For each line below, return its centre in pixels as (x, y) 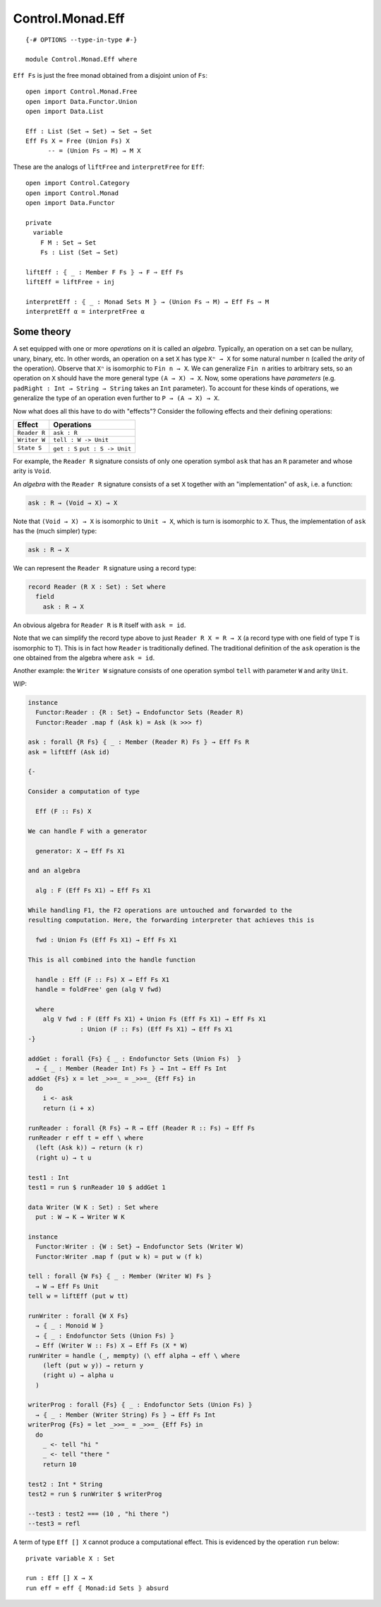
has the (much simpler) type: (55, 531)
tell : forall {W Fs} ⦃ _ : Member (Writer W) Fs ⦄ (120, 1276)
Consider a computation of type (84, 791)
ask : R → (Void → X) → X (73, 503)
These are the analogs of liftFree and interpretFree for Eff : (109, 167)
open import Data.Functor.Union (81, 101)
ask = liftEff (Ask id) (69, 752)
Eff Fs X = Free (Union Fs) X (78, 141)
